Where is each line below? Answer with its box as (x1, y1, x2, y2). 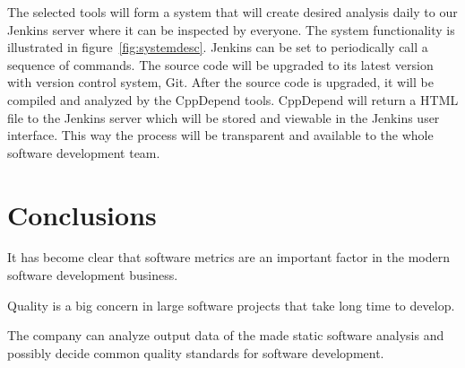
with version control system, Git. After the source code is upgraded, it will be (7, 73, 434, 92)
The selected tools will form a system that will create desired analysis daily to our (7, 3, 458, 21)
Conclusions (7, 196, 157, 232)
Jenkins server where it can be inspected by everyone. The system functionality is (7, 20, 455, 39)
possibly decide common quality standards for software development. (7, 343, 384, 362)
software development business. (7, 266, 178, 285)
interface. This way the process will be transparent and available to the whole (7, 126, 434, 145)
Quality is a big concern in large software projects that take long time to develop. (7, 295, 455, 314)
